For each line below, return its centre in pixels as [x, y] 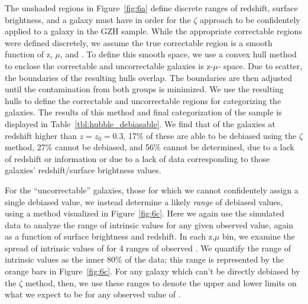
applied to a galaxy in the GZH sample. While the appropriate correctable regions [153, 31]
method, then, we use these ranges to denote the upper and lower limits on [161, 282]
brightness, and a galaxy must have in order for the [98, 19]
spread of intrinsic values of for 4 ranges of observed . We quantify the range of [148, 248]
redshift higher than [41, 135]
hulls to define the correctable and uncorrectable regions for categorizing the [143, 100]
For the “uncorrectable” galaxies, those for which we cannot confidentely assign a [152, 190]
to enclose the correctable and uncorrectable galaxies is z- [109, 65]
